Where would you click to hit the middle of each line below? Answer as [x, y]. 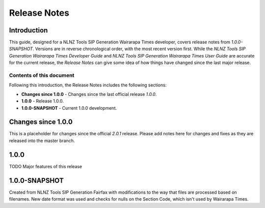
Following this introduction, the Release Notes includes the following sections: [88, 85]
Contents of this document [42, 75]
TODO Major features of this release [46, 166]
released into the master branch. [42, 141]
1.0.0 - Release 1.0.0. [42, 101]
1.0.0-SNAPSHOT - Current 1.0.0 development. [69, 108]
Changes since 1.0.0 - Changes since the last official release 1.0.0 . [89, 94]
